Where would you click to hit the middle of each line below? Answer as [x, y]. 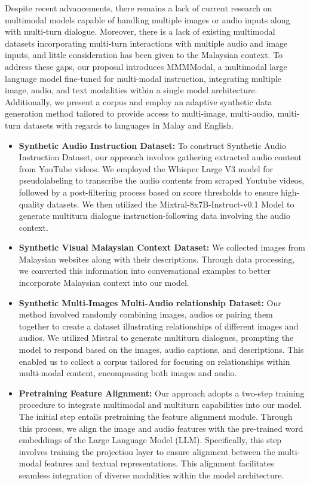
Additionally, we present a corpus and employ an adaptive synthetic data [139, 101]
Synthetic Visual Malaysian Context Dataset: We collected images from [162, 247]
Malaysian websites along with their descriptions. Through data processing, [157, 259]
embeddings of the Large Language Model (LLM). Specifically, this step [150, 440]
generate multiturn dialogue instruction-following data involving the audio [154, 216]
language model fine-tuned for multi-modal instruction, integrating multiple [143, 78]
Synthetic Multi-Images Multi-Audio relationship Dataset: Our [150, 302]
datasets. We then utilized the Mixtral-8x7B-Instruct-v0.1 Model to [171, 204]
